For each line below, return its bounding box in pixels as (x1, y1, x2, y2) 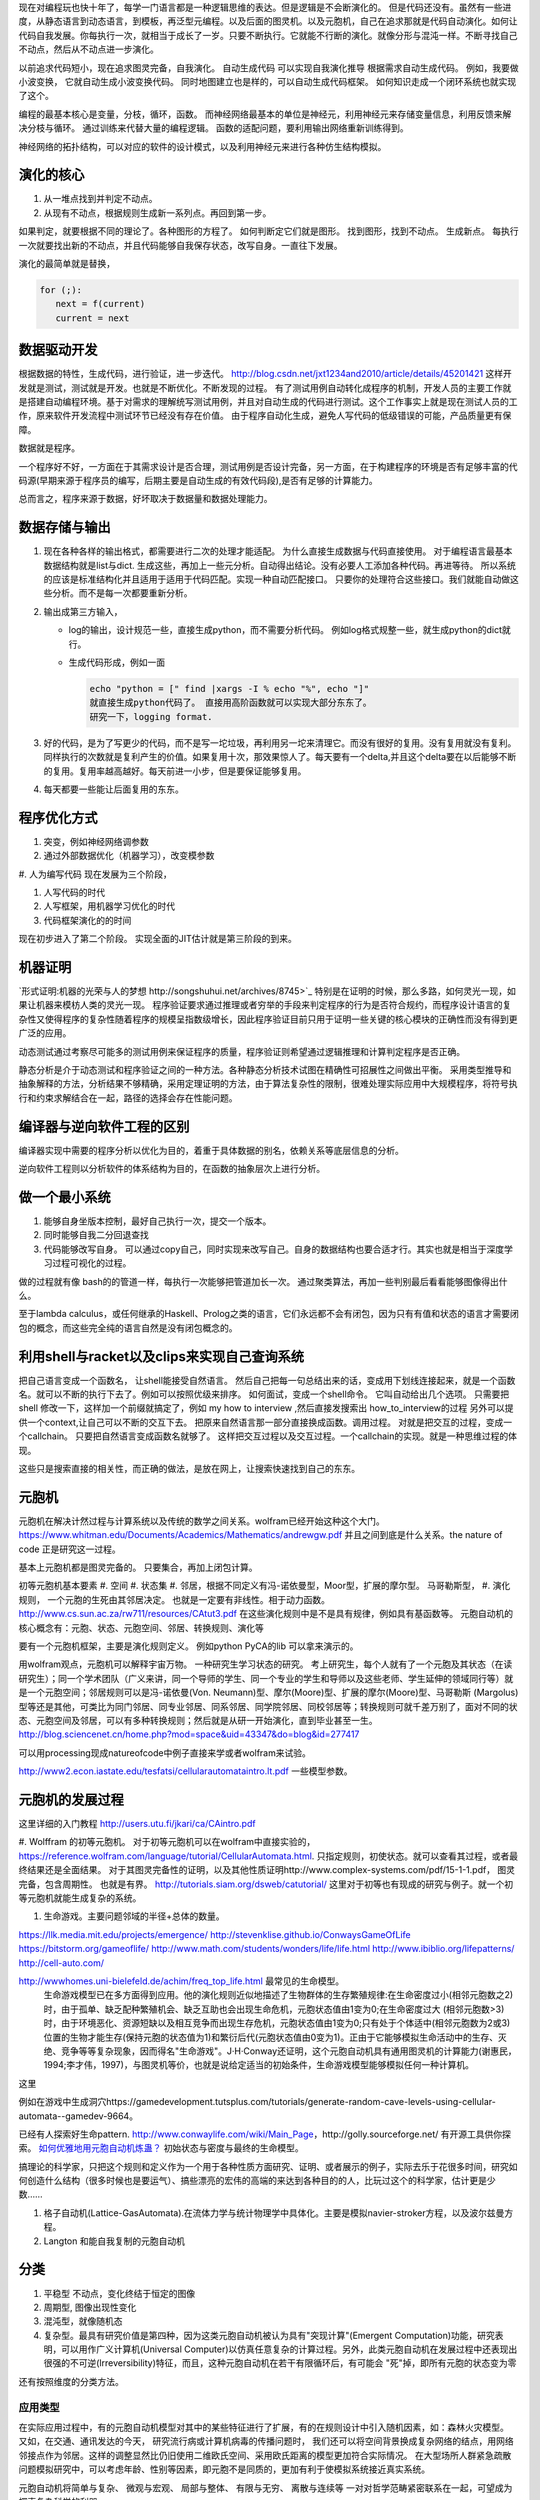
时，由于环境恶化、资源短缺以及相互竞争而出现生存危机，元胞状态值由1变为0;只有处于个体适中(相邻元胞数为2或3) (43, 2017, 511, 2029)
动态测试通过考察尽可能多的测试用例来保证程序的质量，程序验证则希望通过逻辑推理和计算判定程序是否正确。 (18, 1045, 465, 1057)
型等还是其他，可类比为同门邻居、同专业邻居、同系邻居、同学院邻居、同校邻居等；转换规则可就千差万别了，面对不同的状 (18, 1700, 518, 1712)
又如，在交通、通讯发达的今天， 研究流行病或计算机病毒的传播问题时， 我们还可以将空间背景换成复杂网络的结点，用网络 (18, 2435, 514, 2447)
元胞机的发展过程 (18, 1791, 124, 1808)
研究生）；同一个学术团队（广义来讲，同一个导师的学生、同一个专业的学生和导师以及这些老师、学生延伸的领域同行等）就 (18, 1672, 514, 1684)
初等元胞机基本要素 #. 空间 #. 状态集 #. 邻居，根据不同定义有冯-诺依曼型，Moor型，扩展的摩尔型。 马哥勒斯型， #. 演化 (18, 1580, 511, 1592)
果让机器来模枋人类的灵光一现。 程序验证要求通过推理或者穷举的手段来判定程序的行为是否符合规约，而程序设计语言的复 (18, 999, 512, 1011)
